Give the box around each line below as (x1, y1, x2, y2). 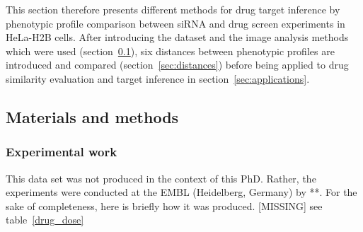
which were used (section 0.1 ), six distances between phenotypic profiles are (6, 43, 335, 58)
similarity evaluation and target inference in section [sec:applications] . (6, 71, 310, 86)
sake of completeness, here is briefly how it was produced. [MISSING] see (6, 198, 323, 213)
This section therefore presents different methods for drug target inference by (6, 2, 340, 16)
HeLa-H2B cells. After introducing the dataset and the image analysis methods (6, 30, 349, 45)
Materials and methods (6, 105, 179, 127)
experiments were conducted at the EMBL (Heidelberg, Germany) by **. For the (6, 185, 357, 199)
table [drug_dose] (6, 212, 84, 227)
